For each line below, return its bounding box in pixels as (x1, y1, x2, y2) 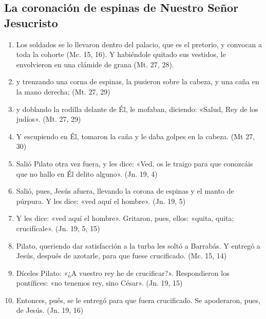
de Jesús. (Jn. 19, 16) (16, 305, 84, 315)
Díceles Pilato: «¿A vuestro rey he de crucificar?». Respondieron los (16, 267, 230, 278)
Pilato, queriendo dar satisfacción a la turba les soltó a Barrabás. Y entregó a (16, 240, 260, 251)
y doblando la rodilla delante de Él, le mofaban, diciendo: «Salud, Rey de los (16, 103, 258, 114)
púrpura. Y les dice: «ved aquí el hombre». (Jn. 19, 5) (16, 195, 186, 206)
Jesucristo (4, 14, 58, 30)
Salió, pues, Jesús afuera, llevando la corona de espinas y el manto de (16, 185, 234, 196)
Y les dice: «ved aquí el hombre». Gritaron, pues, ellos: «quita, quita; (16, 213, 234, 223)
